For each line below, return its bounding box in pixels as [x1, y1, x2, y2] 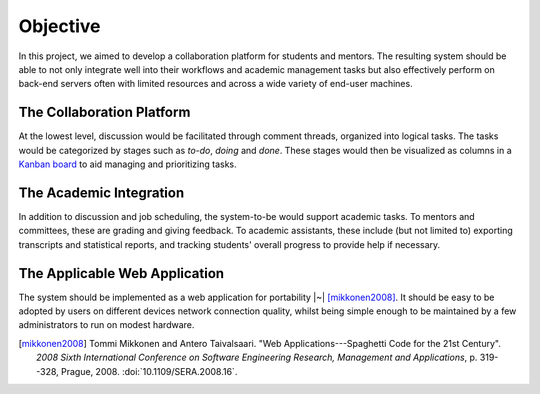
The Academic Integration [18, 184, 185, 201]
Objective [18, 15, 101, 37]
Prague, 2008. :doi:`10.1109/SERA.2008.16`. [60, 365, 238, 377]
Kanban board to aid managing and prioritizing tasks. [18, 158, 237, 170]
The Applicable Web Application [18, 265, 225, 282]
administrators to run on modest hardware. [18, 319, 195, 331]
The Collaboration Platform [18, 104, 191, 121]
